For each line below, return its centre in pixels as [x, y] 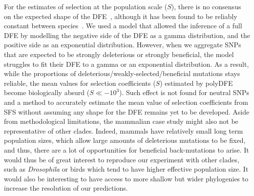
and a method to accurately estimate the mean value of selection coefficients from [126, 102]
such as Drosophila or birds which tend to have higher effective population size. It [126, 169]
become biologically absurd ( [47, 92]
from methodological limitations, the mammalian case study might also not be [121, 121]
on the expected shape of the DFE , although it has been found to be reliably [121, 16]
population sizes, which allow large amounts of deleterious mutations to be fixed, [125, 140]
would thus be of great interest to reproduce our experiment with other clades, [122, 159]
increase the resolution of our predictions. [66, 188]
